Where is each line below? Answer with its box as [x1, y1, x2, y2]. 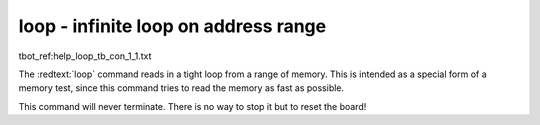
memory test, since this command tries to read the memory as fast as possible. [18, 82, 345, 94]
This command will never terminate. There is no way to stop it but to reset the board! [18, 100, 367, 112]
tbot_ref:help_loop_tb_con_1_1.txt [18, 50, 152, 62]
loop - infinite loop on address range [18, 15, 327, 37]
